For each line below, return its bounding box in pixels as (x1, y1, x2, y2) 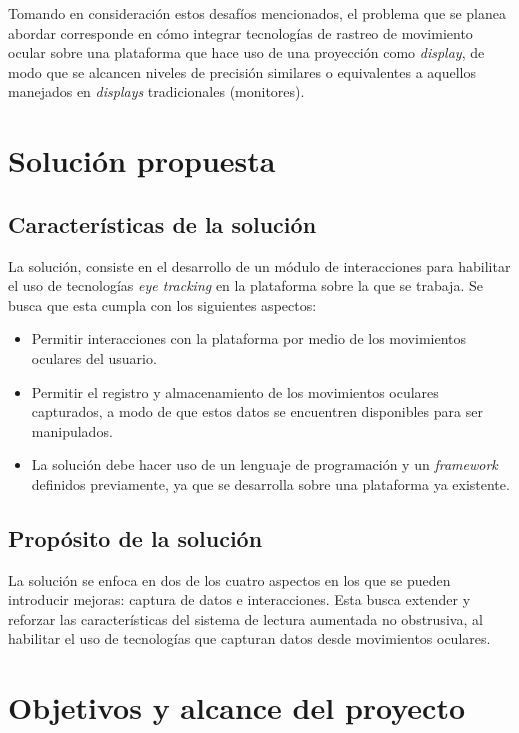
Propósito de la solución (8, 522, 263, 553)
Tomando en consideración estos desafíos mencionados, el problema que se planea (8, 3, 506, 23)
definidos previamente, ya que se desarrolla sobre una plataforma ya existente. (31, 473, 510, 494)
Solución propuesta (8, 140, 276, 181)
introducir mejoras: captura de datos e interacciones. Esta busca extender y (8, 589, 471, 610)
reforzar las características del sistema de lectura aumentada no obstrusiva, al (8, 608, 483, 629)
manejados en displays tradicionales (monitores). (8, 81, 305, 102)
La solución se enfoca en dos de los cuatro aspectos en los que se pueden (8, 569, 451, 590)
